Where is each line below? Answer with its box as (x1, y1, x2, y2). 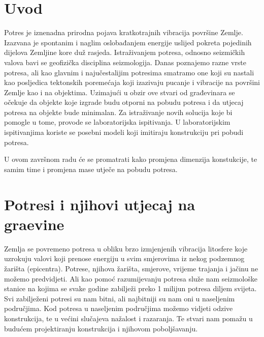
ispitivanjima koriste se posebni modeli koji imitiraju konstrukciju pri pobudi (4, 127, 244, 137)
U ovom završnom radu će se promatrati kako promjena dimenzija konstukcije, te (4, 154, 257, 164)
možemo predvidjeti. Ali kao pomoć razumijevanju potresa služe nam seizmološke (4, 273, 257, 284)
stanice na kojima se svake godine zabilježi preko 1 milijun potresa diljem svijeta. (4, 283, 257, 294)
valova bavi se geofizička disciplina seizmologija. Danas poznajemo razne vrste (4, 57, 247, 67)
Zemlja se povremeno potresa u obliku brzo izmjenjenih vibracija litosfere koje (4, 243, 248, 254)
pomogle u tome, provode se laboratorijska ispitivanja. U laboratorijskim (4, 117, 230, 127)
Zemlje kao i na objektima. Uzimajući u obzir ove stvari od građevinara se (4, 87, 235, 97)
